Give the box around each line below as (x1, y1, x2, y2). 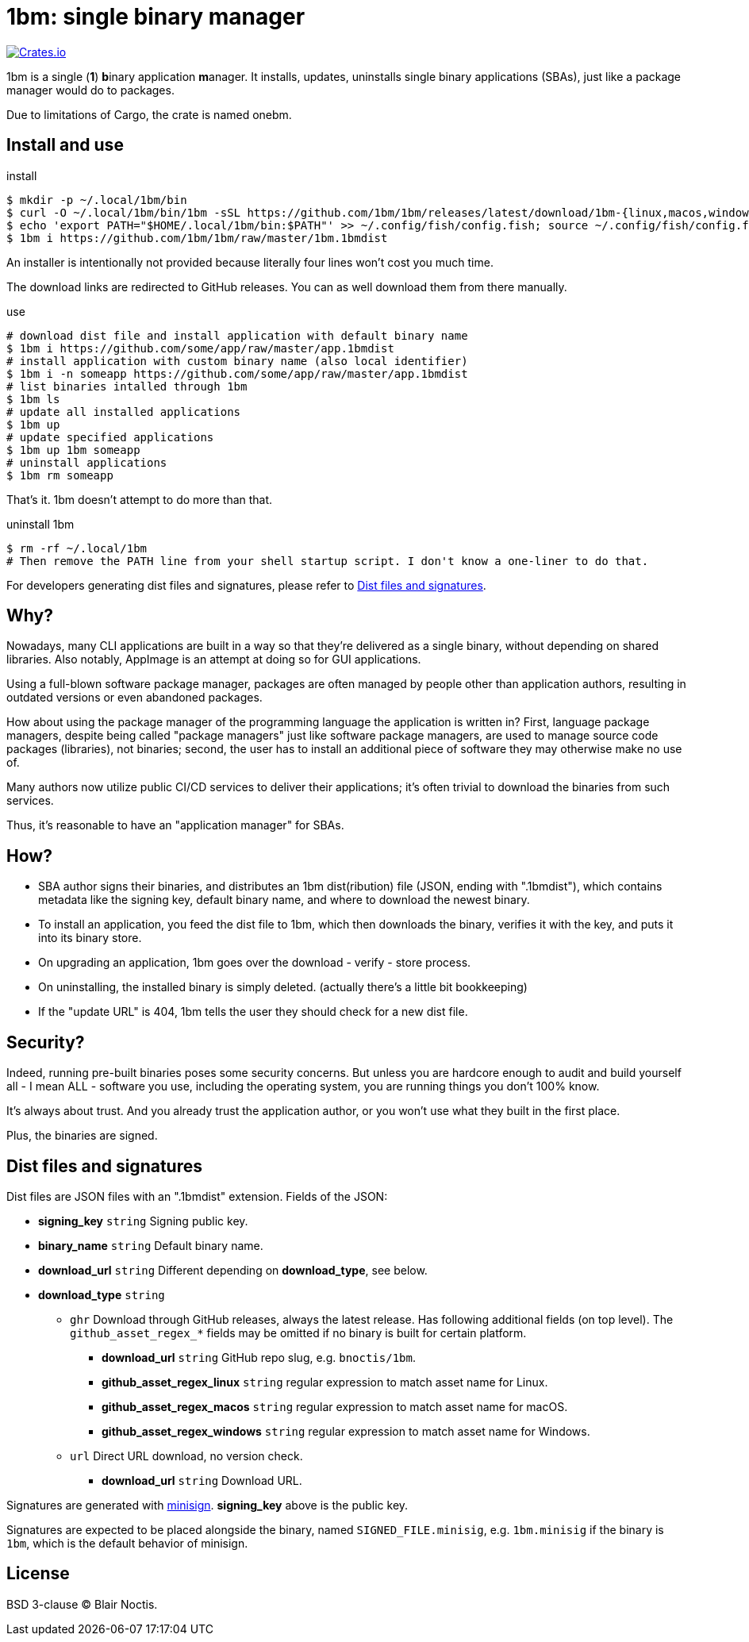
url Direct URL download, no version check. (70, 1448, 303, 1463)
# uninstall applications (6, 456, 167, 469)
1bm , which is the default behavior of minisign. (6, 1536, 248, 1550)
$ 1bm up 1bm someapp (6, 443, 140, 456)
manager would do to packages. (6, 83, 175, 97)
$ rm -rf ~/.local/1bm (6, 541, 148, 555)
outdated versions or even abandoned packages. (6, 690, 263, 705)
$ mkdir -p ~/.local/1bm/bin (6, 193, 187, 206)
